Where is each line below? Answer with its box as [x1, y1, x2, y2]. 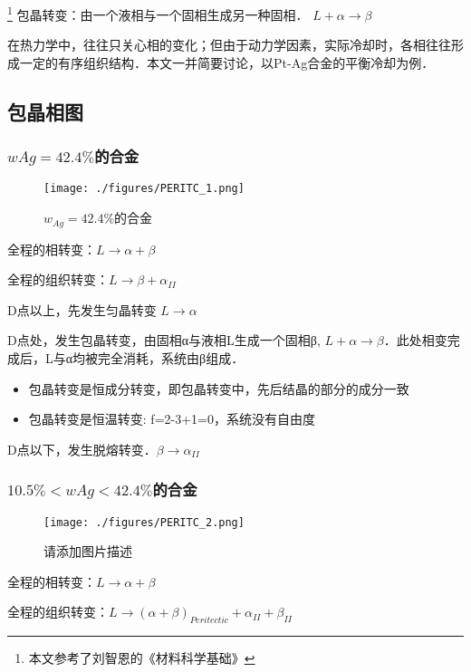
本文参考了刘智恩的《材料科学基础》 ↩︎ [28, 648, 255, 667]
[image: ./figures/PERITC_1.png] [43, 182, 245, 196]
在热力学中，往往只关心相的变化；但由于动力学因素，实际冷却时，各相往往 [7, 35, 451, 54]
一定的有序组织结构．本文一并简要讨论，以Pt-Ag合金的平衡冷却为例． [19, 53, 435, 72]
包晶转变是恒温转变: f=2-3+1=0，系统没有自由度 [28, 409, 315, 428]
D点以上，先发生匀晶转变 [7, 300, 157, 319]
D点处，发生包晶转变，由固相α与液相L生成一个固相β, [7, 331, 321, 350]
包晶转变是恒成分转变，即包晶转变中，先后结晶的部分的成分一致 [28, 379, 409, 398]
